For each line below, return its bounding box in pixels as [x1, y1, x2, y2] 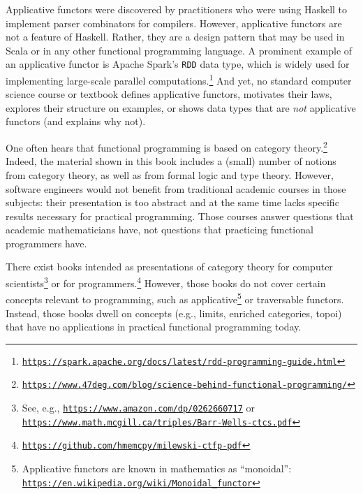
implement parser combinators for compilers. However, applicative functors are [6, 15, 342, 30]
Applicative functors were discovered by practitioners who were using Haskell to [6, 2, 348, 16]
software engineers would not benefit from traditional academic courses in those [6, 181, 346, 196]
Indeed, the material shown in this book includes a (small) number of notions [6, 154, 336, 168]
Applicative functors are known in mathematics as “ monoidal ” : [22, 461, 292, 476]
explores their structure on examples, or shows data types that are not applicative [6, 100, 356, 115]
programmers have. [6, 235, 87, 250]
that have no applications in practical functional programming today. [6, 319, 302, 334]
